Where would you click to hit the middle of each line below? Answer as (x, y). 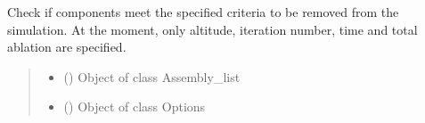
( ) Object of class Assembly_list (152, 76)
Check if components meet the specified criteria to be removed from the (203, 12)
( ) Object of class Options (135, 107)
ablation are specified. (67, 47)
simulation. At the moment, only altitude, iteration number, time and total (212, 29)
